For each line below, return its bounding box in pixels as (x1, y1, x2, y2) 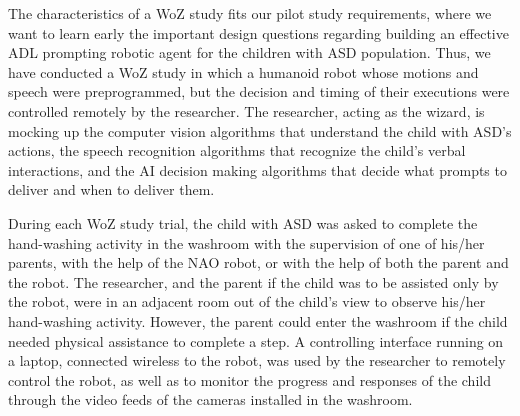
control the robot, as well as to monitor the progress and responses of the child (8, 369, 491, 390)
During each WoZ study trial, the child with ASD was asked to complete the (8, 212, 478, 233)
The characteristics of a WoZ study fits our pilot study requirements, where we (8, 3, 492, 23)
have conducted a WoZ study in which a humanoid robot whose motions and (8, 61, 479, 82)
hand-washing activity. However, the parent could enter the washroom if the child (8, 310, 508, 331)
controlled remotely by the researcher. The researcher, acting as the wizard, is (8, 100, 485, 121)
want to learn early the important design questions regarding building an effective (8, 22, 509, 43)
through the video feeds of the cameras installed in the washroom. (8, 389, 413, 410)
